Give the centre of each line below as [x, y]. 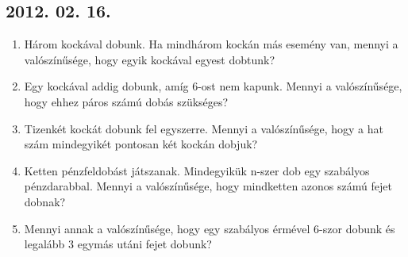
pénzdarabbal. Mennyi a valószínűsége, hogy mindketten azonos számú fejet [208, 186]
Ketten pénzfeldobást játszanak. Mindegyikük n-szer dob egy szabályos [197, 170]
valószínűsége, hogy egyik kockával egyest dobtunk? [150, 59]
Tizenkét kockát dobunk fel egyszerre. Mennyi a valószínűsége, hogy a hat [204, 128]
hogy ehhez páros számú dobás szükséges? [126, 101]
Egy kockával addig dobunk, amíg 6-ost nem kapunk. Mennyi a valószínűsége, [213, 86]
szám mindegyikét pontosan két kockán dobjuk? [141, 144]
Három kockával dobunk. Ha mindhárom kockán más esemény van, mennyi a [211, 44]
